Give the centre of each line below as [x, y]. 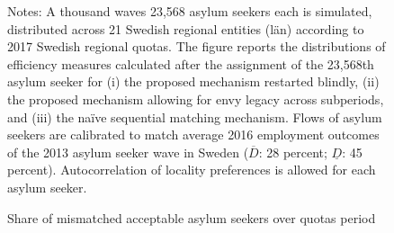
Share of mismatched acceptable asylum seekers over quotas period [192, 217]
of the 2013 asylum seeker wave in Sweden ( [128, 152]
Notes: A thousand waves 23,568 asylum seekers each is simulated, [190, 11]
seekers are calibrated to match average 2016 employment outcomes [193, 134]
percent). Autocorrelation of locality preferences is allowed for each [192, 170]
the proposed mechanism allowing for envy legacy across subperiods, [196, 99]
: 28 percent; [293, 152]
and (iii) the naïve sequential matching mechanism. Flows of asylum [195, 116]
